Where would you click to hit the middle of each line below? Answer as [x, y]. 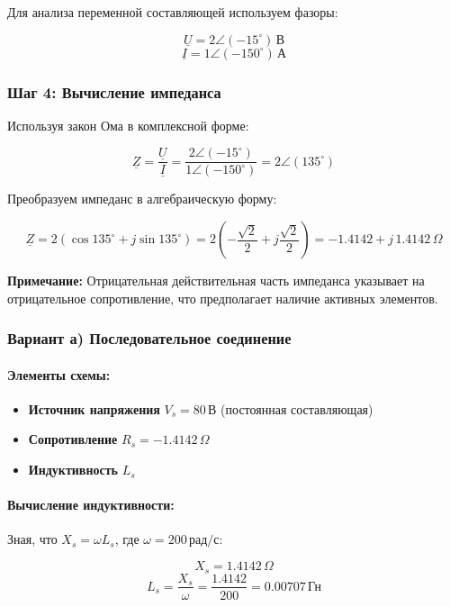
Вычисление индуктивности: [91, 505]
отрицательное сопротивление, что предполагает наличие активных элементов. [223, 298]
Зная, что [32, 539]
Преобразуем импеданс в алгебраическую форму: [142, 199]
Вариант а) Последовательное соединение [149, 338]
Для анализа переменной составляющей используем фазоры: [173, 12]
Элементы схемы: [59, 374]
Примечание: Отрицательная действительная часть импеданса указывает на [216, 281]
